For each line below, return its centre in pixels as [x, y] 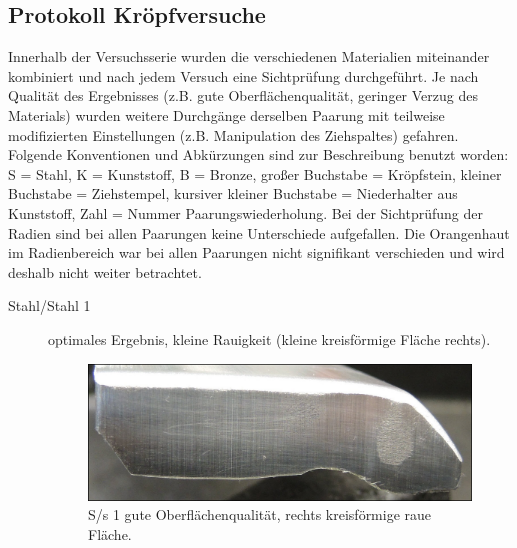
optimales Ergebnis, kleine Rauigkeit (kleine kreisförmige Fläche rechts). [269, 338]
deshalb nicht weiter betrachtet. [105, 271]
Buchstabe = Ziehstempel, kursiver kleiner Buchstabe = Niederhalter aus [233, 193]
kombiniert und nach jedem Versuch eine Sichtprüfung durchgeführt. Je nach [243, 75]
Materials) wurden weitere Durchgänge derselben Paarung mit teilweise [226, 114]
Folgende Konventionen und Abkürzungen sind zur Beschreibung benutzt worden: [258, 154]
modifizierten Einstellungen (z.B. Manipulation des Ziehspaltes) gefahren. [233, 134]
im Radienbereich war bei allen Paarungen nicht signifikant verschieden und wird [256, 252]
